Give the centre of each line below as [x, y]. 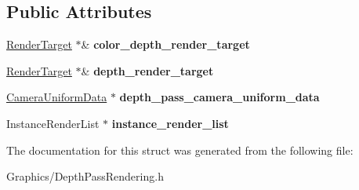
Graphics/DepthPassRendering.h [85, 176]
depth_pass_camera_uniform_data [219, 97]
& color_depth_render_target [165, 44]
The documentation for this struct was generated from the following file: [180, 150]
